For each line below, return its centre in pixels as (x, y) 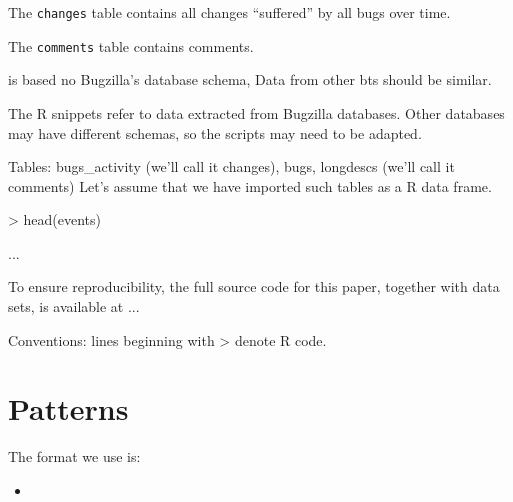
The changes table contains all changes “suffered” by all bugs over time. (229, 12)
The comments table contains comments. (131, 45)
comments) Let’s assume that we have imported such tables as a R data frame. (250, 185)
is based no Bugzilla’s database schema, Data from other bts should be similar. (250, 79)
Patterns (68, 408)
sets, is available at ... (74, 306)
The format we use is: (74, 456)
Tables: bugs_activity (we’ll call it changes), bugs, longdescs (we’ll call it (231, 166)
